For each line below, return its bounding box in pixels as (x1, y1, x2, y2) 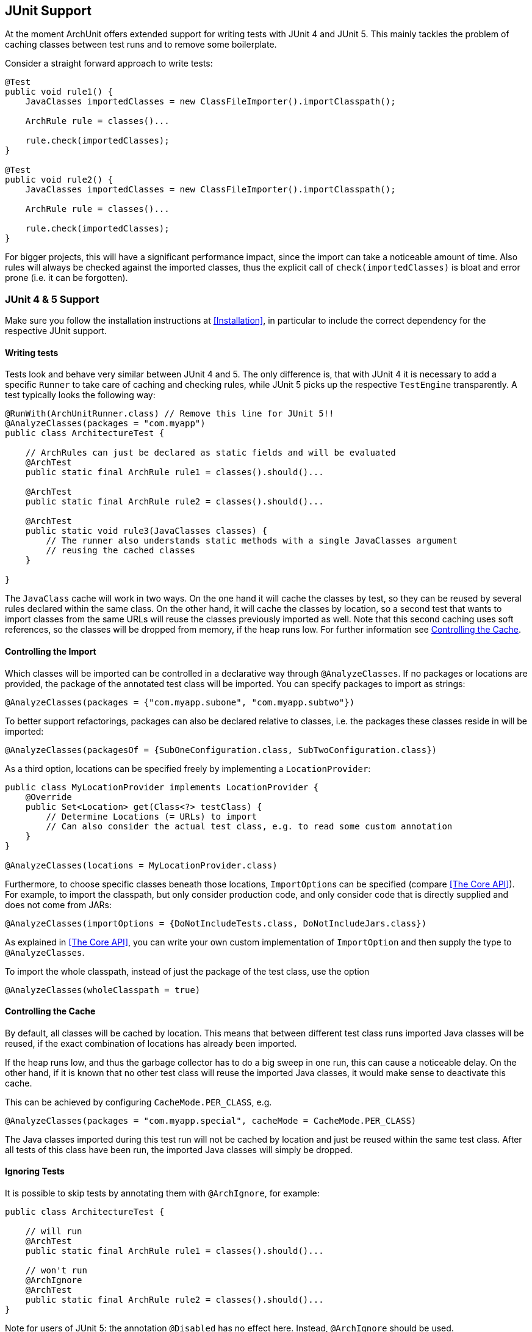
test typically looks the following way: (5, 390, 156, 401)
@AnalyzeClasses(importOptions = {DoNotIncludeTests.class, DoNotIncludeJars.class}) (5, 918, 427, 928)
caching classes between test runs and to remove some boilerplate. (5, 39, 277, 50)
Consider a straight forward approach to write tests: (5, 58, 213, 69)
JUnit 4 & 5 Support (5, 293, 99, 305)
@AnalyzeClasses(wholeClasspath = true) (5, 984, 201, 995)
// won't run (25, 1265, 87, 1276)
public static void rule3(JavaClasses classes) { (25, 526, 267, 536)
